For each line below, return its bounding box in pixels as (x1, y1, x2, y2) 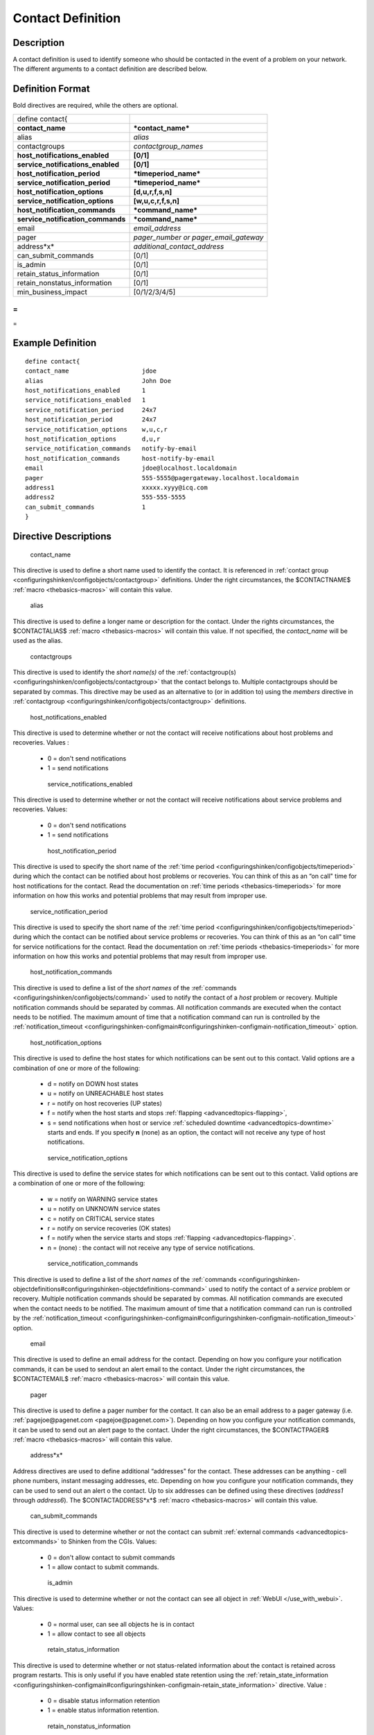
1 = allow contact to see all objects (47, 1630, 146, 1638)
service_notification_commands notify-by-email (25, 445, 197, 452)
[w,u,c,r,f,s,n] (133, 196, 180, 205)
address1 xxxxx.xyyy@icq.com (25, 483, 208, 491)
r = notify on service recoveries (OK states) (47, 1224, 171, 1233)
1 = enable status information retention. (47, 1706, 159, 1714)
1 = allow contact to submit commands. (47, 1562, 159, 1571)
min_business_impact (17, 287, 88, 296)
